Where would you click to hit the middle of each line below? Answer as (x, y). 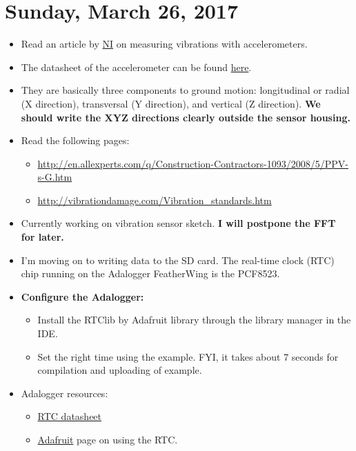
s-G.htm (55, 177)
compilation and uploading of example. (120, 370)
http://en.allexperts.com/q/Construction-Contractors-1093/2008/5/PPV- (193, 163)
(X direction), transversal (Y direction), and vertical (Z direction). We (171, 103)
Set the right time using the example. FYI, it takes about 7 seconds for (188, 356)
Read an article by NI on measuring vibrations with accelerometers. (164, 44)
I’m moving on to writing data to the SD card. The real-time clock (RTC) (178, 260)
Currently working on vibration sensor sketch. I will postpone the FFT (178, 223)
